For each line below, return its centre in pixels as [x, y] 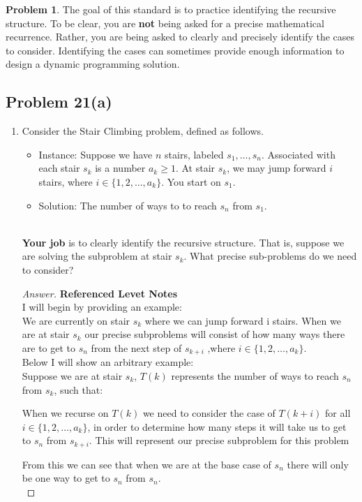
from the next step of [136, 347]
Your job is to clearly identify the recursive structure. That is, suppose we [183, 242]
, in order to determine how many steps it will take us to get [217, 426]
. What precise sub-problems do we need [270, 256]
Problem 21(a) [59, 102]
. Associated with [299, 154]
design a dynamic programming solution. [93, 64]
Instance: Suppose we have [96, 154]
